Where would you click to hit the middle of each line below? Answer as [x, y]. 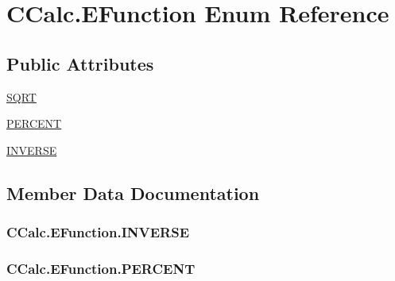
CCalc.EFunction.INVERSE [98, 232]
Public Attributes [80, 63]
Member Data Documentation [133, 192]
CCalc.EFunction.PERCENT [101, 268]
